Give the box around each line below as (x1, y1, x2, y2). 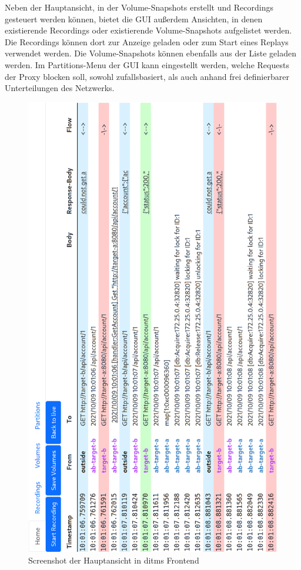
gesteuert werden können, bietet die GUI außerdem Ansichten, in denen (5, 12, 263, 25)
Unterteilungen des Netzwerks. (5, 82, 115, 94)
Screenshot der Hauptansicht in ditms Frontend (28, 554, 199, 566)
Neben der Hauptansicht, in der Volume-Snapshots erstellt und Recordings (5, 1, 273, 13)
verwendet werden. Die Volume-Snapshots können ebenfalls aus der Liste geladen (5, 47, 296, 59)
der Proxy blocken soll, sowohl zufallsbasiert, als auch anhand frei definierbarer (5, 70, 289, 82)
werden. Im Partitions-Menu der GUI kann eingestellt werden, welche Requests (5, 58, 289, 71)
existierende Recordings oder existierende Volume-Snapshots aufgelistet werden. (5, 24, 292, 36)
